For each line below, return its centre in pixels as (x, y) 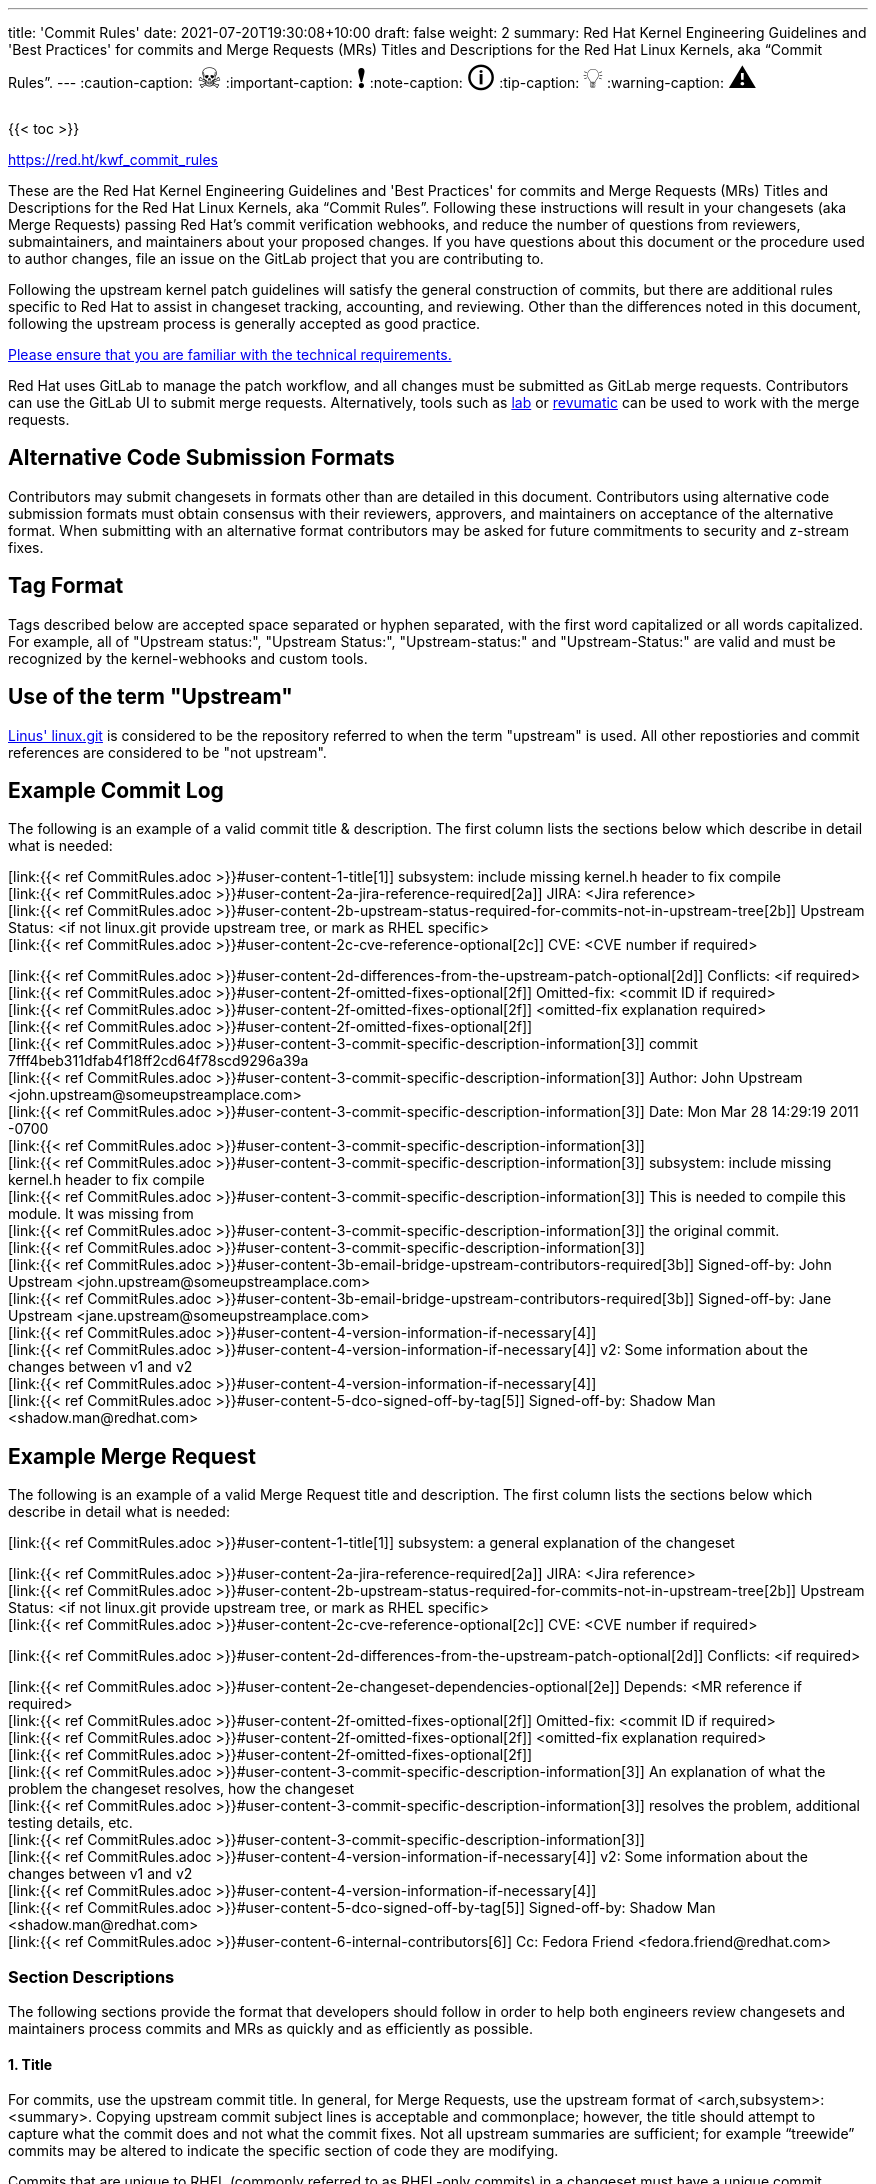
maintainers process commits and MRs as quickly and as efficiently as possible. (271, 2028)
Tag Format (66, 586)
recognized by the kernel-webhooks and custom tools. (188, 658)
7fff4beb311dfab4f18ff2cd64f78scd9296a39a (158, 1061)
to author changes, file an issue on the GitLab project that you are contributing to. (276, 258)
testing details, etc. (70, 1823)
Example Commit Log (116, 790)
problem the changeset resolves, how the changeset (181, 1789)
